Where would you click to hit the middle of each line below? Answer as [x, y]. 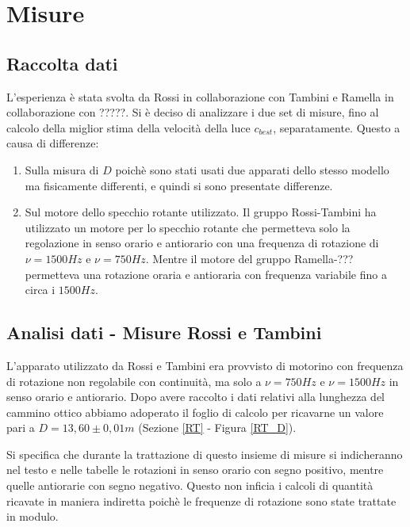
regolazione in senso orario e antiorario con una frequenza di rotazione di [202, 243]
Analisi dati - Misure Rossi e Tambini [164, 332]
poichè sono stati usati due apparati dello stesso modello [252, 169]
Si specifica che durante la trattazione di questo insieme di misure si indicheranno [205, 454]
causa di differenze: [53, 143]
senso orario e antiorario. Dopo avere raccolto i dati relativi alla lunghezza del [196, 397]
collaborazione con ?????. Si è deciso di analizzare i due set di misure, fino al [193, 112]
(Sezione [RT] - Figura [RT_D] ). [217, 428]
